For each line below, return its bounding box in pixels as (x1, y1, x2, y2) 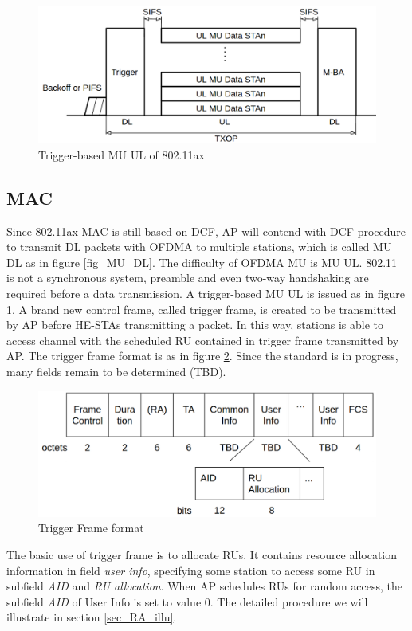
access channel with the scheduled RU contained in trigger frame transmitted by (6, 331, 399, 348)
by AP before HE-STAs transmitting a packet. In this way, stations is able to (6, 316, 384, 333)
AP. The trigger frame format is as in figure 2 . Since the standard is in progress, (6, 347, 398, 364)
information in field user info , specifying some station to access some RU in (6, 562, 375, 578)
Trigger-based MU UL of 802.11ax (38, 146, 205, 163)
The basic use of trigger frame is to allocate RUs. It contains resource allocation (6, 546, 398, 562)
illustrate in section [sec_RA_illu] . (6, 609, 177, 625)
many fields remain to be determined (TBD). (6, 363, 226, 379)
